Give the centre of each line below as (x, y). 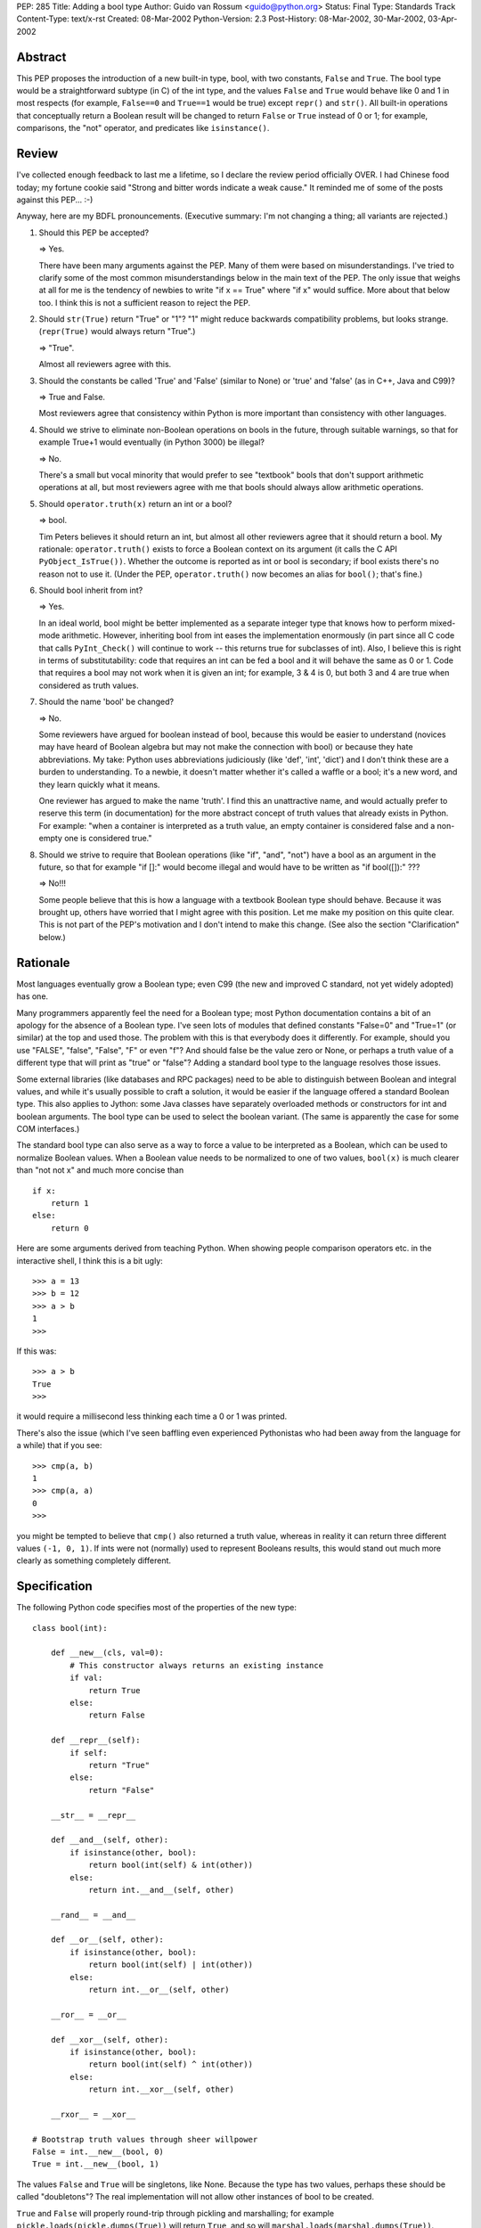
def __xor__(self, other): (110, 2040)
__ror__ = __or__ (88, 2015)
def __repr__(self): (95, 1741)
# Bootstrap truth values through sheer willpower (145, 2139)
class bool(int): (70, 1628)
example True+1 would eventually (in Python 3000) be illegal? (151, 442)
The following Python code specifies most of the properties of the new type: (157, 1608)
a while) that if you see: (59, 1446)
